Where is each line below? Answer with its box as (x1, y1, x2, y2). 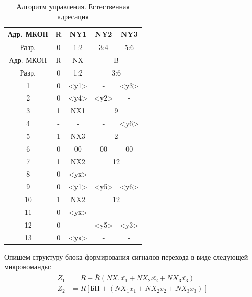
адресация (57, 11, 89, 21)
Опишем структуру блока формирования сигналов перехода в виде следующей (4, 251, 248, 262)
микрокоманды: (4, 261, 52, 272)
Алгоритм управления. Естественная (16, 1, 130, 11)
